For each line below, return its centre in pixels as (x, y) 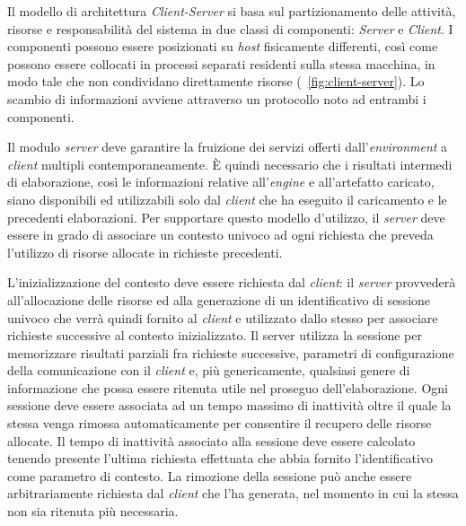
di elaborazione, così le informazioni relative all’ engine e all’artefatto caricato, (221, 182)
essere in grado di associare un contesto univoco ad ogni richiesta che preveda (220, 235)
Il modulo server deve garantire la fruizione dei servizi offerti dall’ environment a (228, 147)
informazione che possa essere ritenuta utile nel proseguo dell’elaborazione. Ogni (228, 387)
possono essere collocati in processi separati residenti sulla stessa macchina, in (221, 63)
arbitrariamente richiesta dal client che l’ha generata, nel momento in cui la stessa (233, 493)
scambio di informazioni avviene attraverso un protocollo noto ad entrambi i (217, 98)
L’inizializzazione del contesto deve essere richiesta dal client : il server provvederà (232, 282)
